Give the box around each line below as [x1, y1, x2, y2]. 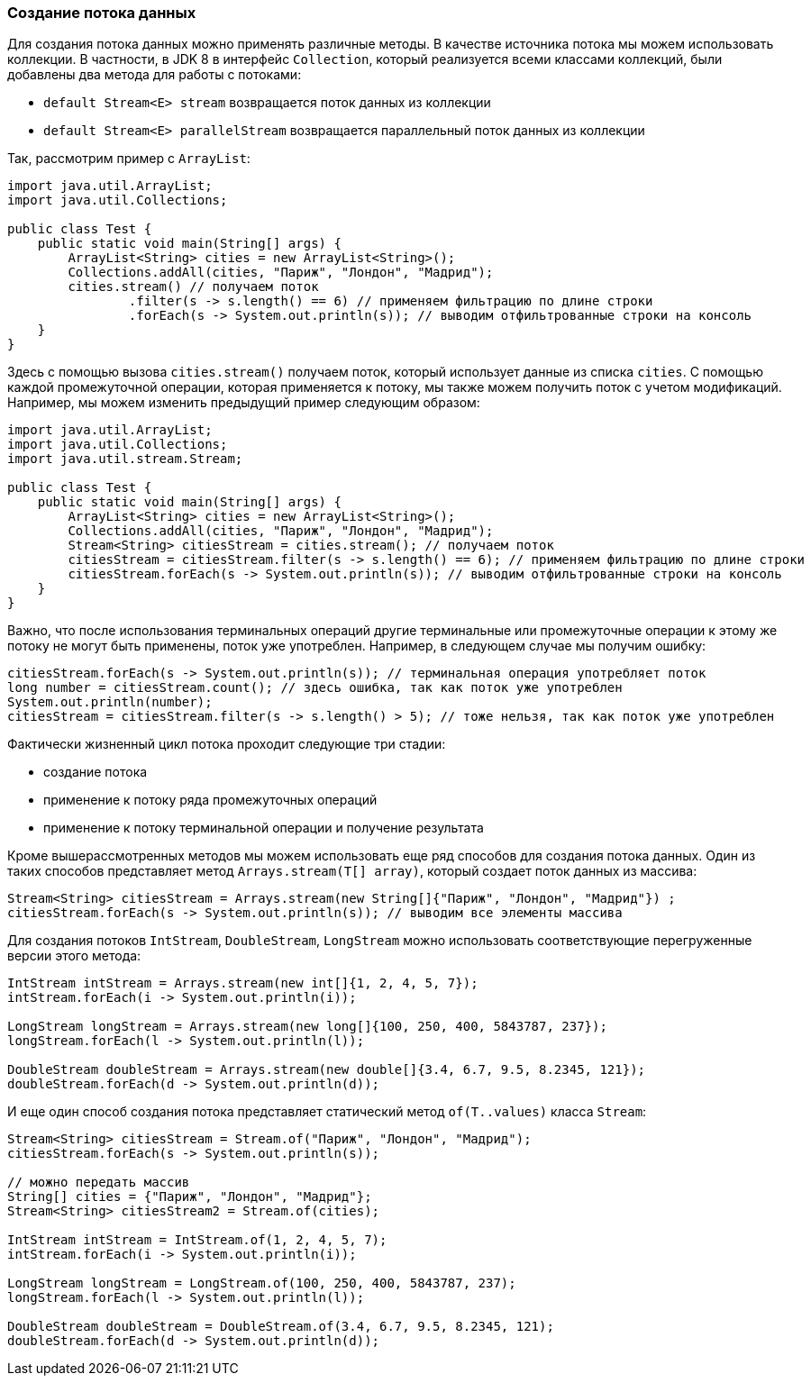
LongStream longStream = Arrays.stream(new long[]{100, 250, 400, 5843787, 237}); [7, 1019, 607, 1034]
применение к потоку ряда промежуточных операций [43, 792, 378, 808]
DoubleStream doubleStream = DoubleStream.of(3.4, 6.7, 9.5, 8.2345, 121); [7, 1319, 554, 1334]
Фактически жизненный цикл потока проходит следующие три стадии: [7, 736, 446, 752]
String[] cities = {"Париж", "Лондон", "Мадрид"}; [7, 1189, 372, 1205]
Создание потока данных [7, 4, 196, 22]
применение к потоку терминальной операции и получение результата [43, 820, 484, 836]
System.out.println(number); [7, 695, 213, 710]
